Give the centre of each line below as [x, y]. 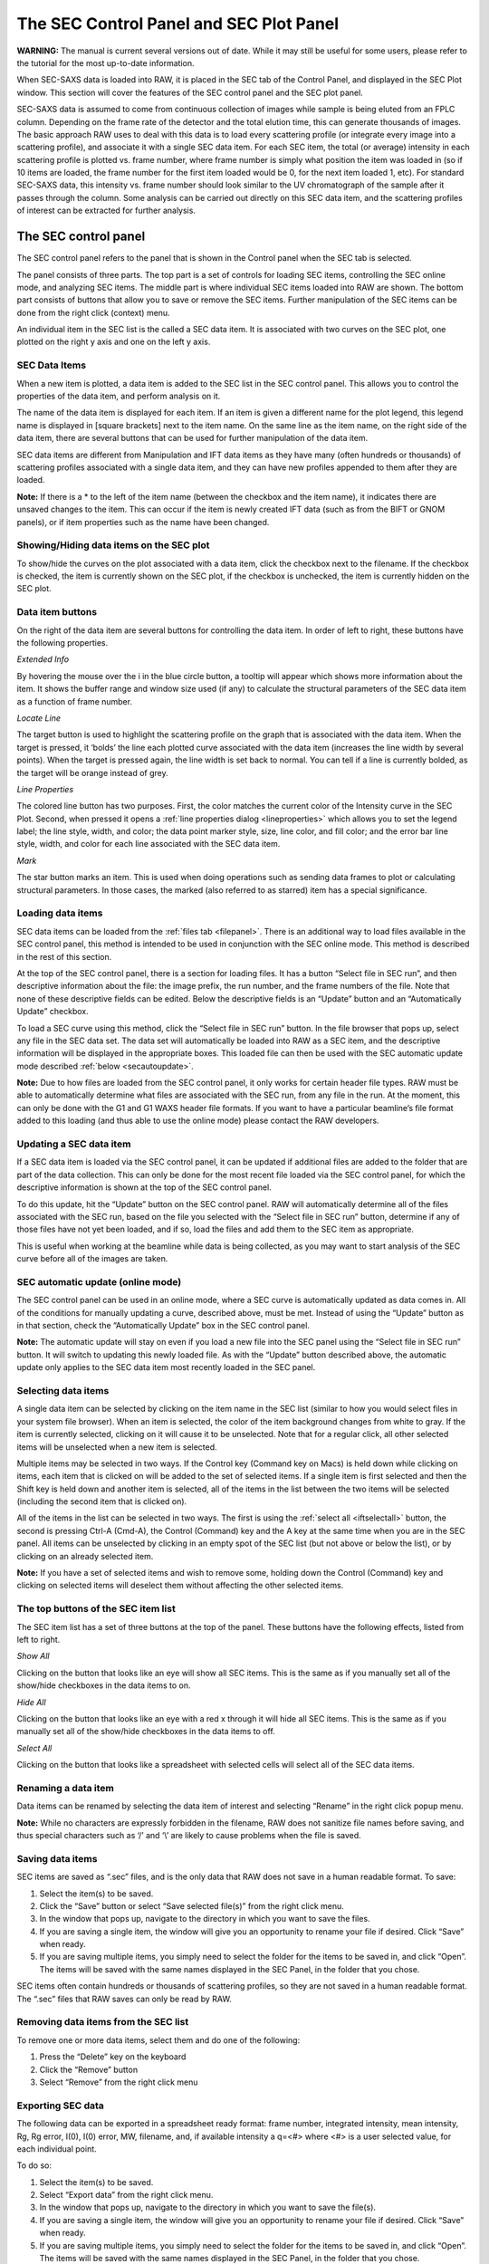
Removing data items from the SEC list [103, 2022]
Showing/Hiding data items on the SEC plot [113, 545]
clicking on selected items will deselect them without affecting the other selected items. [180, 1586]
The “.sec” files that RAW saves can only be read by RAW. [125, 1999]
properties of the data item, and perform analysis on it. [119, 396]
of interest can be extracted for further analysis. [106, 211]
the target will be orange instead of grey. [92, 772]
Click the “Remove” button [89, 2069]
